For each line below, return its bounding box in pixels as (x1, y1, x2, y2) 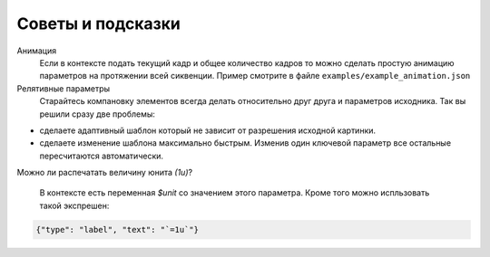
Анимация (16, 45, 57, 56)
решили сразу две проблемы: (39, 109, 156, 119)
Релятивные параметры (16, 82, 111, 94)
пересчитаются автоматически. (39, 150, 163, 161)
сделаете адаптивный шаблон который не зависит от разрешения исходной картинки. (39, 125, 377, 136)
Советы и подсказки (16, 14, 181, 33)
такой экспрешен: (39, 200, 110, 211)
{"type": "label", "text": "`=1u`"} (35, 224, 200, 234)
